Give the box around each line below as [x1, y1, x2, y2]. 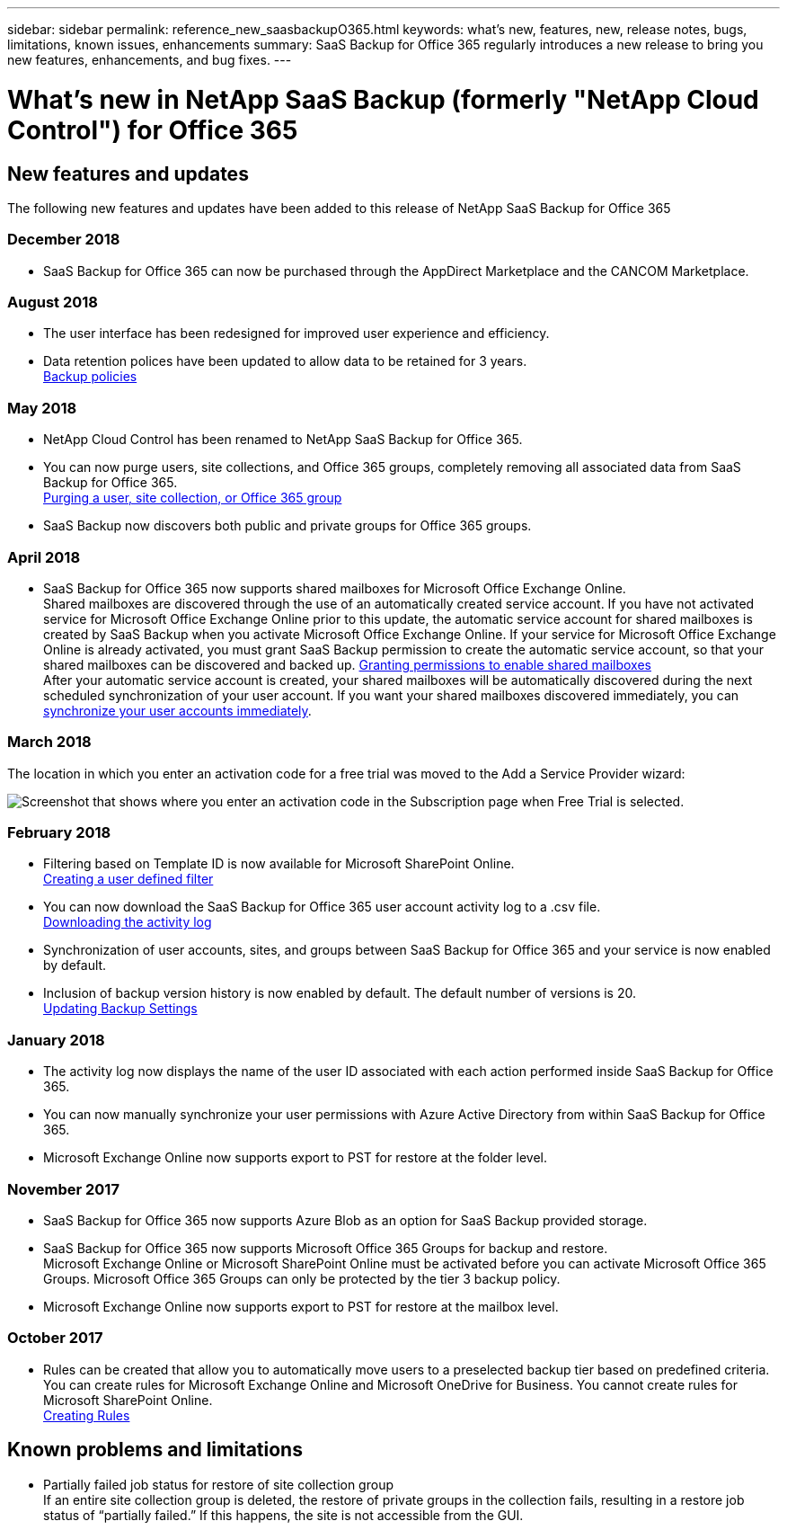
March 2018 [7, 733, 92, 752]
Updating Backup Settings [43, 1001, 198, 1017]
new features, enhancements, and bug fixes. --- [7, 52, 292, 67]
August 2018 [7, 293, 98, 312]
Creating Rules [43, 1407, 130, 1423]
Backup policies [43, 369, 137, 385]
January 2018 [7, 1030, 105, 1049]
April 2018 [7, 547, 81, 566]
